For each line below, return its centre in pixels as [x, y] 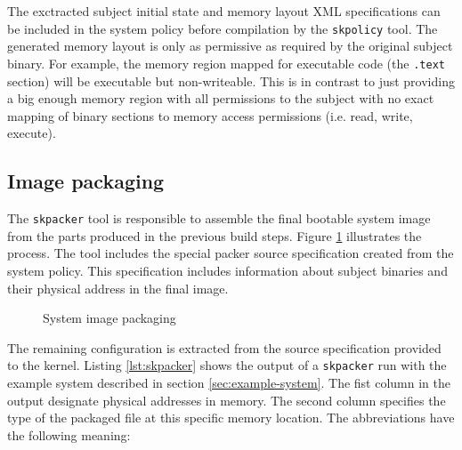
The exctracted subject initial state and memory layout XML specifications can [224, 11]
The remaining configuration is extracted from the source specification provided [224, 347]
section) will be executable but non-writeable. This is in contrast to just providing [231, 80]
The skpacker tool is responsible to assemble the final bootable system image [219, 218]
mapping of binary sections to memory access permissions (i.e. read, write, [210, 115]
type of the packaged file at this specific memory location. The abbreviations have [231, 418]
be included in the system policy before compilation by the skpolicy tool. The [223, 28]
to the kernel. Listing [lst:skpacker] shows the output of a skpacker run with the [227, 365]
